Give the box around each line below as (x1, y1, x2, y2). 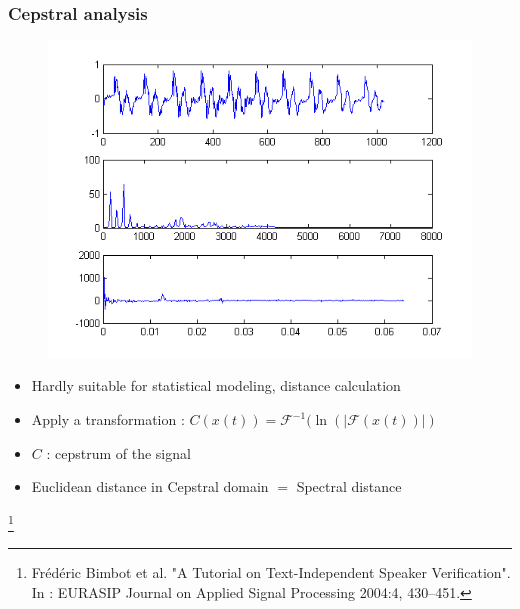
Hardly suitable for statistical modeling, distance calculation (31, 375, 401, 396)
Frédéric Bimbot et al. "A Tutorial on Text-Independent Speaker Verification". (31, 562, 511, 583)
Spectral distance (296, 476, 402, 497)
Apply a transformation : (31, 409, 185, 430)
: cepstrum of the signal (46, 442, 191, 463)
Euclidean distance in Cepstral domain (31, 476, 269, 497)
